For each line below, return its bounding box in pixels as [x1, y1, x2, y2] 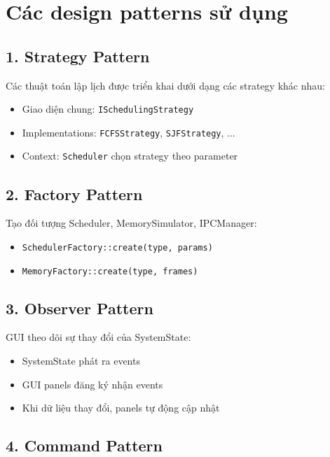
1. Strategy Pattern [6, 45, 150, 66]
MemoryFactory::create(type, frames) [22, 266, 198, 276]
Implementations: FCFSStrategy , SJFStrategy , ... [22, 125, 235, 139]
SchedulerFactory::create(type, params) [22, 242, 213, 253]
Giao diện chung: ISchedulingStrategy [22, 101, 194, 116]
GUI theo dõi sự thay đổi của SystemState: [6, 330, 191, 344]
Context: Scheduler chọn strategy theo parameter [22, 148, 238, 163]
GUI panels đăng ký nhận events [22, 377, 163, 391]
